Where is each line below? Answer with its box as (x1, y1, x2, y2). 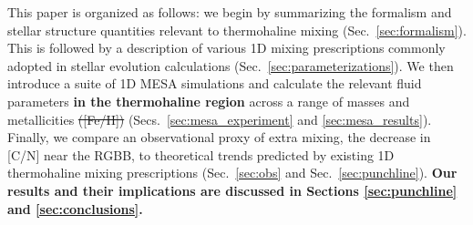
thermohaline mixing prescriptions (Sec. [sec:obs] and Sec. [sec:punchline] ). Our (7, 163, 458, 182)
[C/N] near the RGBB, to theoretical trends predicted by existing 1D (7, 145, 395, 164)
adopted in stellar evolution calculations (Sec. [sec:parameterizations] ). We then (7, 56, 454, 75)
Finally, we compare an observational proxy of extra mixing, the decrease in (7, 128, 431, 147)
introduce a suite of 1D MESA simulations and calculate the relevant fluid (7, 74, 422, 93)
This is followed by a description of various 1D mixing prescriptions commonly (7, 38, 446, 57)
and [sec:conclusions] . (7, 199, 143, 218)
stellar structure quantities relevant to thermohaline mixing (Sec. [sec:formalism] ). (7, 20, 467, 39)
